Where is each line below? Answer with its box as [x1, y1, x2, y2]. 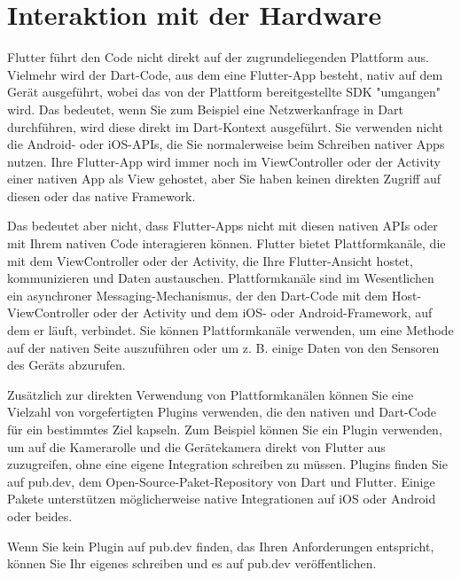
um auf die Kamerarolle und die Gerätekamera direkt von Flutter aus [7, 437, 386, 456]
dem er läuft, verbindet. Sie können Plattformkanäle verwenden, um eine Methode [7, 321, 454, 340]
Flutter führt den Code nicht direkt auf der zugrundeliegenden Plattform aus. [7, 48, 429, 66]
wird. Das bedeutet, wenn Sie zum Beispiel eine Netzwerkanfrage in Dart [7, 99, 403, 118]
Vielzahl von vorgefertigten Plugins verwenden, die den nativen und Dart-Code [7, 402, 437, 421]
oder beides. [7, 506, 73, 525]
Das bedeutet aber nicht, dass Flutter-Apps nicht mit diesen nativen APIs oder [7, 216, 438, 235]
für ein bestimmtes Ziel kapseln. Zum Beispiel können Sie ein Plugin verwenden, [7, 420, 442, 438]
